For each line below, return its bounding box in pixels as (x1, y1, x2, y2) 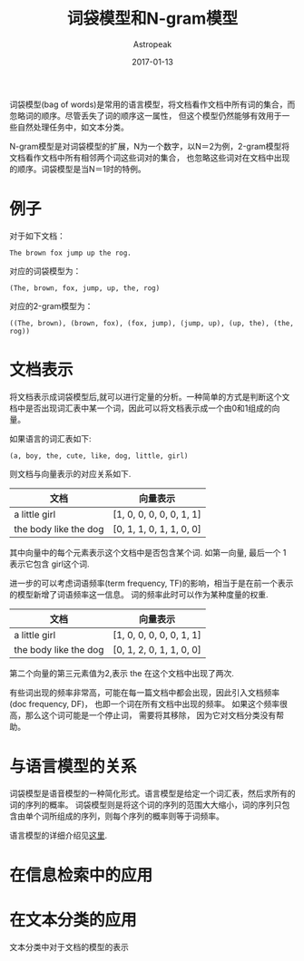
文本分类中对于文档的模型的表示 (9, 941, 129, 952)
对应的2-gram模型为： (9, 300, 93, 311)
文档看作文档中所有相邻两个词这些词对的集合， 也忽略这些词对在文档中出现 (9, 151, 290, 163)
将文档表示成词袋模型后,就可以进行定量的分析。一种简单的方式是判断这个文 (9, 391, 290, 402)
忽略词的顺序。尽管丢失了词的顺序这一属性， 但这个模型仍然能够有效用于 (9, 110, 282, 121)
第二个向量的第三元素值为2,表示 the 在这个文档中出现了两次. (9, 667, 234, 678)
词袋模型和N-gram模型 (66, 8, 239, 29)
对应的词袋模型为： (9, 265, 82, 277)
